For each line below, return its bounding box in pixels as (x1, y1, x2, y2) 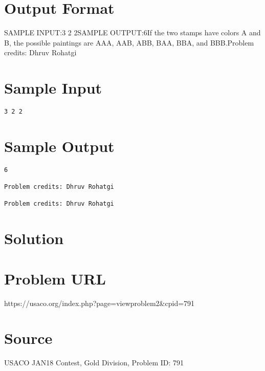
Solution (4, 228, 64, 249)
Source (4, 328, 53, 348)
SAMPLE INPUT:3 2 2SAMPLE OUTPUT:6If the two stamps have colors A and (4, 27, 261, 38)
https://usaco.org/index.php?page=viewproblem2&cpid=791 (4, 297, 195, 308)
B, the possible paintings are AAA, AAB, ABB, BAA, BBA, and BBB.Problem (4, 37, 254, 48)
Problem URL (4, 268, 106, 289)
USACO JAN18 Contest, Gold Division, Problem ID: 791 (4, 357, 184, 368)
